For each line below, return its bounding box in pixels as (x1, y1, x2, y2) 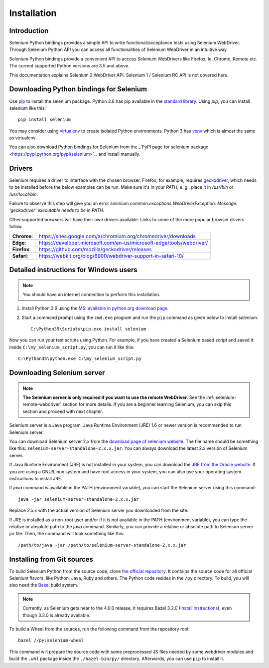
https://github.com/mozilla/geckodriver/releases (38, 246, 152, 253)
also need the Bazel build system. (9, 582, 78, 588)
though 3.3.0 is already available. (22, 612, 91, 618)
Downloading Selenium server (9, 368, 105, 377)
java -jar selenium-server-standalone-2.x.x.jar (18, 496, 139, 502)
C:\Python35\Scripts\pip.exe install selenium (30, 326, 146, 332)
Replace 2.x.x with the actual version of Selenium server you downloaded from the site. (9, 507, 189, 514)
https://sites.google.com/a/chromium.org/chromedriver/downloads (38, 233, 196, 240)
